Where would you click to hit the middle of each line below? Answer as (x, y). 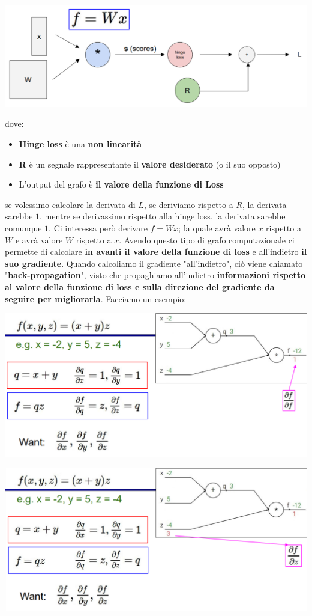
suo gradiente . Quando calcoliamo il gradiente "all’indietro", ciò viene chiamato (154, 263)
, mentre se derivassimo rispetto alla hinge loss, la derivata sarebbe (163, 216)
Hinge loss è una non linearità (80, 143)
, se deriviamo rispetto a (188, 204)
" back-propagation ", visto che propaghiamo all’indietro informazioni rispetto (155, 275)
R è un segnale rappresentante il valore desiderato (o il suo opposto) (150, 164)
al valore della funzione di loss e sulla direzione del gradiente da (140, 286)
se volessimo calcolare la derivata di (70, 204)
